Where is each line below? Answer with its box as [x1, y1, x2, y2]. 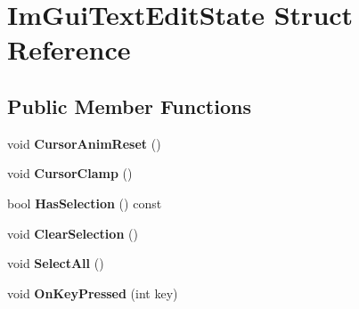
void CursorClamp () [7, 164, 133, 183]
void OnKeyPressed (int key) [7, 283, 178, 302]
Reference [7, 31, 131, 68]
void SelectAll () [7, 254, 104, 272]
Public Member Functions [7, 92, 251, 119]
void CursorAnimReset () [7, 134, 161, 152]
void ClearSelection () [7, 224, 138, 242]
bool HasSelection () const [7, 193, 162, 212]
